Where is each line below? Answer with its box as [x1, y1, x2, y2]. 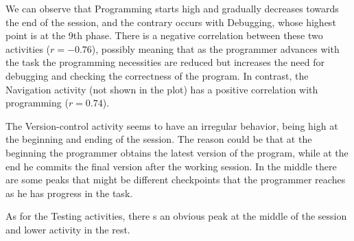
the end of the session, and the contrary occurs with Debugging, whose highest [5, 14, 336, 29]
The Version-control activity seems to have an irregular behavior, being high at [5, 118, 338, 133]
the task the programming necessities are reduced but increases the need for [5, 55, 324, 69]
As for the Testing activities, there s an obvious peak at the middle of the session [5, 209, 347, 223]
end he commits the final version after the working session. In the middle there [5, 159, 337, 173]
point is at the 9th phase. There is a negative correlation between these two [5, 28, 323, 43]
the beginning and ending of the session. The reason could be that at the [5, 132, 312, 146]
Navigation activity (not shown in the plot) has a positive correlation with [5, 82, 318, 96]
